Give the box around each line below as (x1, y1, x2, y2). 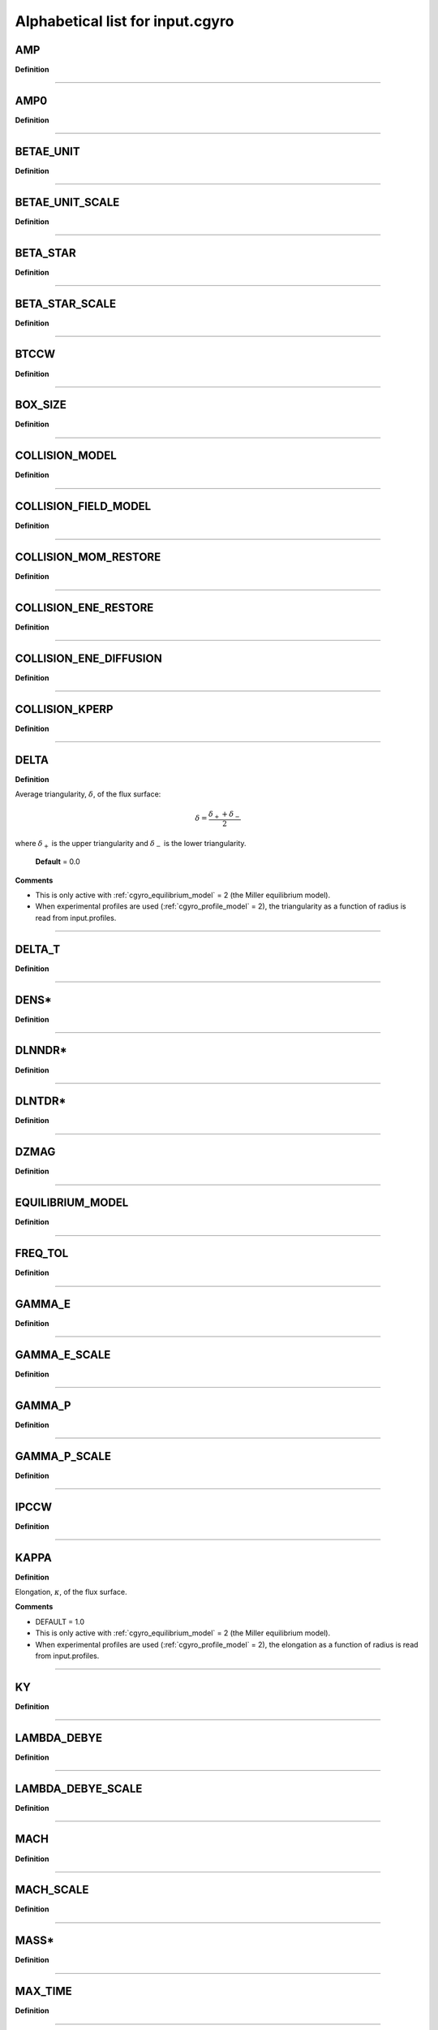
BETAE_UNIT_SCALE (15, 195, 120, 209)
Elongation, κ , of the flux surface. (15, 1587, 127, 1596)
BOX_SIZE (15, 398, 67, 412)
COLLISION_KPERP (15, 702, 114, 716)
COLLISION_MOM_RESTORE (15, 551, 161, 564)
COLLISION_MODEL (15, 449, 117, 463)
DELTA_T (15, 942, 61, 956)
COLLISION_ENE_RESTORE (15, 601, 154, 615)
